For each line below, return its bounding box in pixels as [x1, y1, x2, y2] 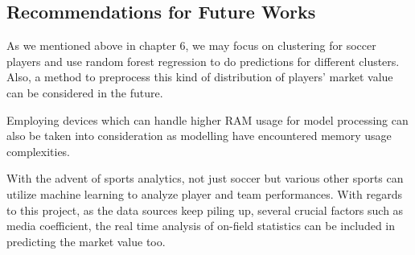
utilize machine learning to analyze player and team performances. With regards [6, 185, 402, 202]
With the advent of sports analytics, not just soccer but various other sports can [6, 170, 404, 187]
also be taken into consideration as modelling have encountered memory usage [6, 127, 392, 144]
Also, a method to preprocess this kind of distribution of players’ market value [6, 68, 393, 85]
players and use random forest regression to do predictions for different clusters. [6, 52, 400, 69]
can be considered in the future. [6, 84, 163, 101]
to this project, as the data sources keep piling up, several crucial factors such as [6, 201, 404, 218]
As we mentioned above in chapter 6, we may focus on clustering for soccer [6, 37, 376, 54]
